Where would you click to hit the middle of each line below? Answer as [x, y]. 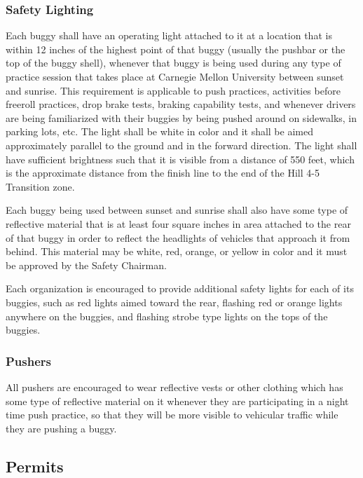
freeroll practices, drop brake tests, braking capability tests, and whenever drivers [181, 104]
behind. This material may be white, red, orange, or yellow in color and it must [177, 251]
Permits [35, 466]
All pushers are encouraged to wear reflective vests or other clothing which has [174, 387]
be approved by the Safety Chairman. [86, 265]
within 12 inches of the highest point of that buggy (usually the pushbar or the [176, 49]
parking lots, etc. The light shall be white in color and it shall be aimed [159, 131]
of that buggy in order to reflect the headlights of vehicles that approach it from [178, 237]
